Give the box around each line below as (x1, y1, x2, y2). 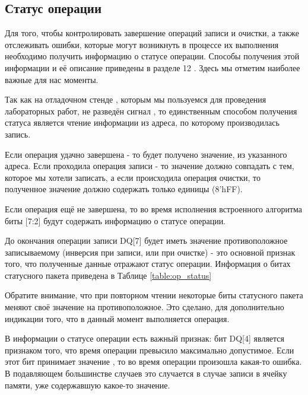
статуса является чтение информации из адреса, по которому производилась (5, 116, 280, 129)
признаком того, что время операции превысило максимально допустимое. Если (5, 343, 294, 356)
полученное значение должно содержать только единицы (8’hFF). (5, 183, 243, 195)
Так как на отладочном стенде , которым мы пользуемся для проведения (5, 93, 266, 106)
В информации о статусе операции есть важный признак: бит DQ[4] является (5, 332, 284, 345)
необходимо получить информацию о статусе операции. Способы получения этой (5, 50, 300, 62)
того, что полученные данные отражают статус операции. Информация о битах (5, 257, 291, 270)
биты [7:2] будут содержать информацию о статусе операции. (5, 214, 226, 227)
